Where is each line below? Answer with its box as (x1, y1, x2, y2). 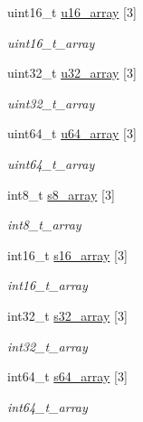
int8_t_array (7, 215, 81, 234)
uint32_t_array (7, 93, 95, 112)
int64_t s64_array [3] (7, 367, 128, 386)
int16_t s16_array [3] (7, 245, 128, 264)
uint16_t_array (7, 33, 95, 52)
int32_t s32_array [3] (7, 305, 128, 324)
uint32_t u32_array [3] (7, 63, 137, 82)
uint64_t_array (7, 154, 95, 173)
